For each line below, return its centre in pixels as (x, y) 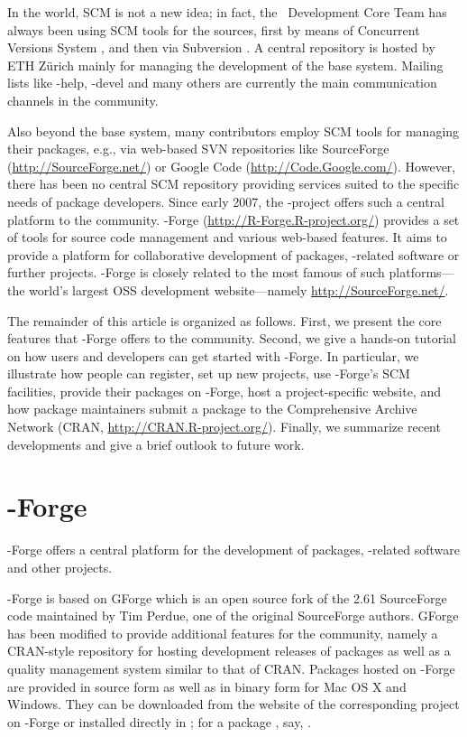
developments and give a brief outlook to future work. (156, 444)
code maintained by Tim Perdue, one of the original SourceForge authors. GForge (233, 616)
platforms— (421, 272)
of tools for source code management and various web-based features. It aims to (227, 237)
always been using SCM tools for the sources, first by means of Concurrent (214, 29)
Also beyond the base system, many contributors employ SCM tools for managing (233, 131)
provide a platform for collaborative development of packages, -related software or (233, 254)
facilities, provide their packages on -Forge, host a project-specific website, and (224, 391)
